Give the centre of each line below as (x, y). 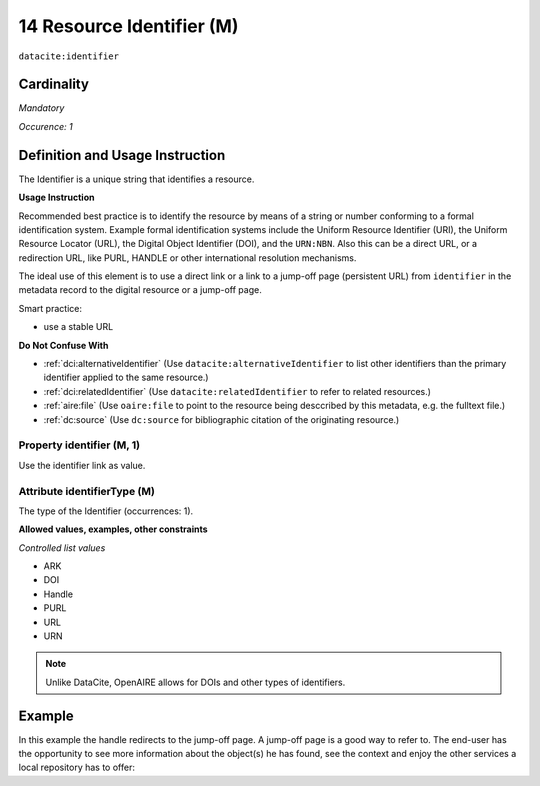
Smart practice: (50, 308)
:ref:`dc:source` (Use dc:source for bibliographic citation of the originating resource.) (221, 419)
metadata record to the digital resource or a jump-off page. (140, 290)
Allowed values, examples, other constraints (113, 529)
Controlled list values (62, 547)
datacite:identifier (69, 56)
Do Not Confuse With (63, 345)
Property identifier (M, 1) (79, 445)
